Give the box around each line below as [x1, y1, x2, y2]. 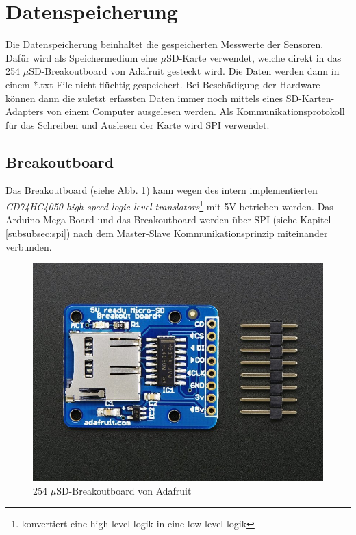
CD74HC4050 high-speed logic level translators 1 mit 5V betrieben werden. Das [5, 197, 333, 213]
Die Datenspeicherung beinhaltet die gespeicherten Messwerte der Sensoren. [5, 37, 324, 51]
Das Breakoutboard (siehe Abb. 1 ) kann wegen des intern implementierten [5, 183, 318, 197]
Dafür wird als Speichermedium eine [5, 50, 158, 64]
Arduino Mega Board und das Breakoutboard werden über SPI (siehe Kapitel [5, 212, 331, 227]
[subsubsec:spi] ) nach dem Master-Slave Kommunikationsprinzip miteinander [5, 225, 328, 240]
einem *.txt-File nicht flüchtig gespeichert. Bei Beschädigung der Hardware [5, 77, 320, 91]
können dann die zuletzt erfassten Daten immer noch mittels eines [5, 90, 283, 105]
